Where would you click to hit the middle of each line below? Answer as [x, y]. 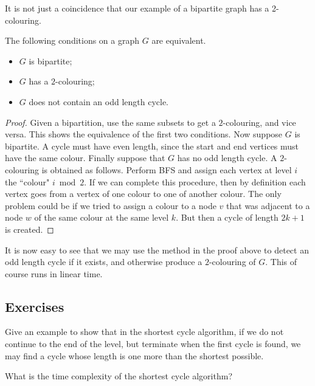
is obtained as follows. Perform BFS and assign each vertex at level [167, 169]
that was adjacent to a [268, 205]
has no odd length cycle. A [227, 158]
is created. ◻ [29, 229]
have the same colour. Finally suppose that [85, 158]
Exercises [35, 306]
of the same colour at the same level [102, 217]
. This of [281, 262]
